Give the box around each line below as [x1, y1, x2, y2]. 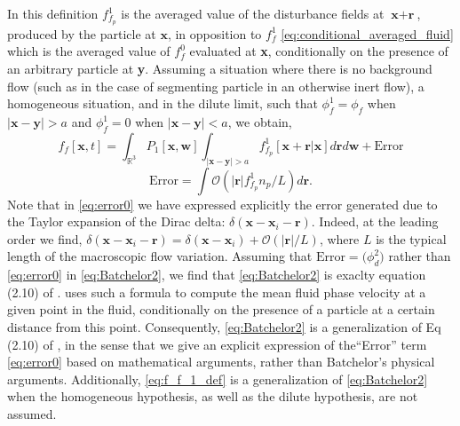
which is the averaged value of [7, 42, 171, 60]
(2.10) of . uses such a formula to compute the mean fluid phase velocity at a [7, 282, 426, 301]
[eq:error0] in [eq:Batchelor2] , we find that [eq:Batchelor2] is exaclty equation [7, 265, 426, 284]
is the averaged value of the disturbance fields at [121, 4, 385, 22]
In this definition [7, 4, 99, 22]
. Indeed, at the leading [311, 212, 439, 231]
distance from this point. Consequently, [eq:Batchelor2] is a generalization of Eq [7, 318, 441, 336]
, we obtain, [227, 113, 292, 131]
